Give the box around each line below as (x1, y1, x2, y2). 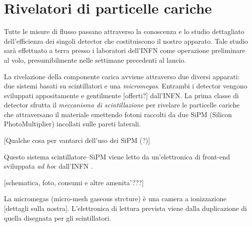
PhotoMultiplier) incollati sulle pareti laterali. (4, 119, 141, 129)
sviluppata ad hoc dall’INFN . (4, 161, 93, 171)
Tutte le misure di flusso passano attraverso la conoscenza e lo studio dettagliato (4, 26, 245, 36)
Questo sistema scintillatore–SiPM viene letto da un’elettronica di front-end (4, 151, 230, 161)
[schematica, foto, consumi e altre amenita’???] (4, 177, 144, 187)
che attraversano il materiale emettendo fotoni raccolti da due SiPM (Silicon (4, 109, 232, 119)
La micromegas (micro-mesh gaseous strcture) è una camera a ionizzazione (4, 193, 227, 204)
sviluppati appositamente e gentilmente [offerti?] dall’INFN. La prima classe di (4, 90, 239, 100)
